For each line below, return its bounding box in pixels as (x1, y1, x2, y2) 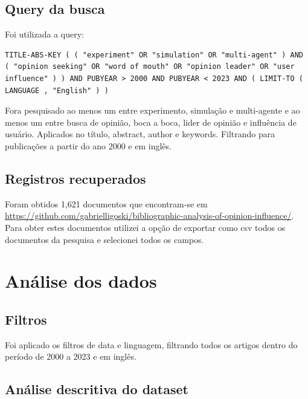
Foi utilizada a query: (5, 28, 84, 41)
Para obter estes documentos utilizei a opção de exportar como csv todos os (5, 221, 286, 233)
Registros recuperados (5, 169, 146, 187)
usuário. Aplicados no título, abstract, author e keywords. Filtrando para (5, 128, 275, 140)
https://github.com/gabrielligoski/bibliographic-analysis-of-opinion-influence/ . (5, 209, 294, 222)
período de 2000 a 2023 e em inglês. (5, 350, 136, 363)
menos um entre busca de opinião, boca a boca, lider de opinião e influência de (5, 115, 297, 128)
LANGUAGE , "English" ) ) (5, 86, 109, 95)
